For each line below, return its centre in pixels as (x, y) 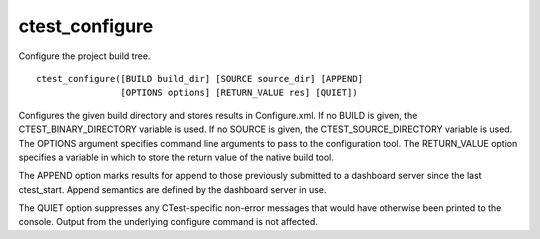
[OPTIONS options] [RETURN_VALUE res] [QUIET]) (239, 93)
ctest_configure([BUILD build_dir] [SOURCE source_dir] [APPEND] (200, 78)
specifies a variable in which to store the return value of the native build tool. (176, 157)
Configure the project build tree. (84, 56)
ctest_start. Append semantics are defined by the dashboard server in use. (172, 189)
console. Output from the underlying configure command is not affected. (168, 222)
